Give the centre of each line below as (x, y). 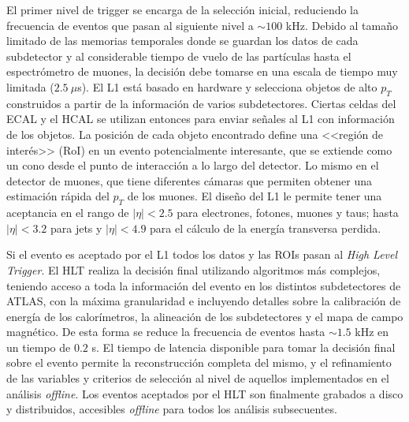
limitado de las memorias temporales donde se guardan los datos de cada (182, 41)
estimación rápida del (58, 196)
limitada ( (30, 86)
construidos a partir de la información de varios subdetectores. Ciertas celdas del (201, 103)
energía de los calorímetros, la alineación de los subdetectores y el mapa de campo (205, 316)
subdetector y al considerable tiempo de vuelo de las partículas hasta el (179, 56)
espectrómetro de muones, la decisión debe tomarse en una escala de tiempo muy (202, 71)
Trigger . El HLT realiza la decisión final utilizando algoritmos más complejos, (193, 269)
